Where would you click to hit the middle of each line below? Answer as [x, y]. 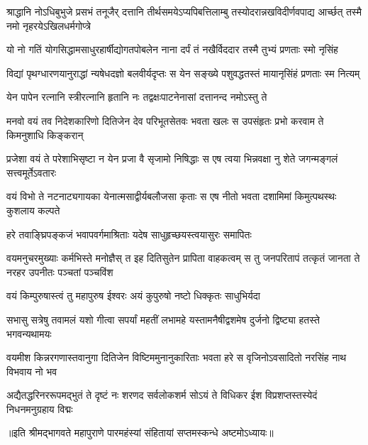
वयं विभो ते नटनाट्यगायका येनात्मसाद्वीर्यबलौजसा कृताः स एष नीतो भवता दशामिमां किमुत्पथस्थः [172, 196]
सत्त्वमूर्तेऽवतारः [32, 172]
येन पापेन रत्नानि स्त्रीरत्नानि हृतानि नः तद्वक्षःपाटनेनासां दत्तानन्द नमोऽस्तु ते [137, 97]
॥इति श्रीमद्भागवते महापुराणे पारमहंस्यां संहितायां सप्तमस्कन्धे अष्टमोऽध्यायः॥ [140, 433]
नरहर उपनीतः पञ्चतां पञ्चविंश [60, 271]
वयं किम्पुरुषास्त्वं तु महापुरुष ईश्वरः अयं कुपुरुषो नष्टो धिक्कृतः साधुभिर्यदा [133, 296]
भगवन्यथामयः [29, 333]
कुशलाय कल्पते [33, 210]
